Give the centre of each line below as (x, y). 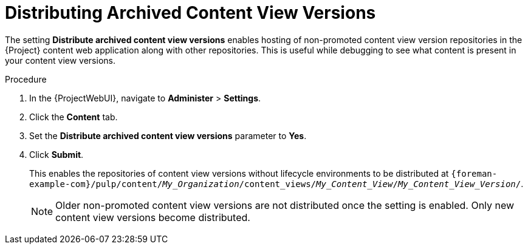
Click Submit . (57, 154)
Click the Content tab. (74, 117)
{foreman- (474, 173)
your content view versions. (60, 60)
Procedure (26, 79)
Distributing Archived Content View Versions (190, 13)
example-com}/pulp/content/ (96, 184)
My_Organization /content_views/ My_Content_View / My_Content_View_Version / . (343, 183)
